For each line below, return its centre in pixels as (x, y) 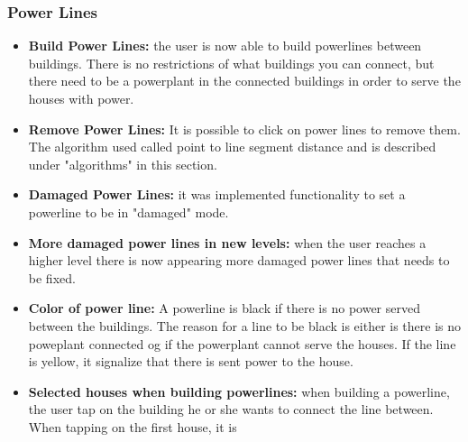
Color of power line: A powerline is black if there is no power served (224, 308)
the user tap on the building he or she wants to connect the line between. (231, 409)
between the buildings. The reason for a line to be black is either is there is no (245, 325)
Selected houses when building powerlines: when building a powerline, (239, 391)
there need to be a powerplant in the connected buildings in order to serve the (244, 81)
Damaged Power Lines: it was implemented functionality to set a (217, 194)
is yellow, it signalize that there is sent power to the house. (191, 361)
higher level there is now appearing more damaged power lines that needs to (239, 260)
